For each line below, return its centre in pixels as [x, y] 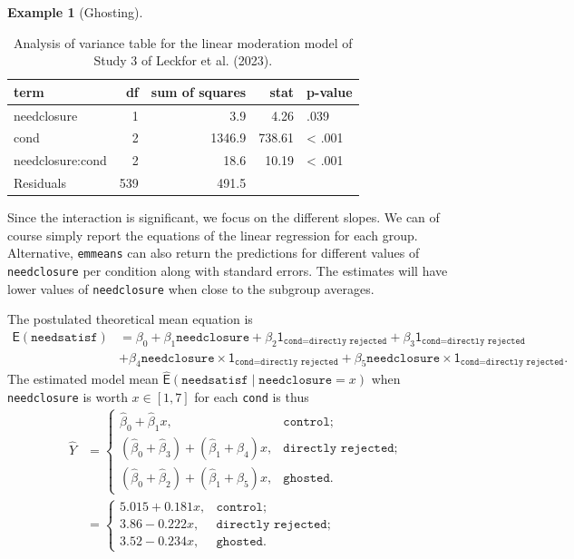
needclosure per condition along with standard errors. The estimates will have [228, 271]
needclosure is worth [68, 396]
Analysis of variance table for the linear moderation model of [183, 42]
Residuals [40, 183]
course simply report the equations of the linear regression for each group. [213, 235]
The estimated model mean [83, 379]
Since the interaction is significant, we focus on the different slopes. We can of [224, 217]
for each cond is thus [252, 396]
